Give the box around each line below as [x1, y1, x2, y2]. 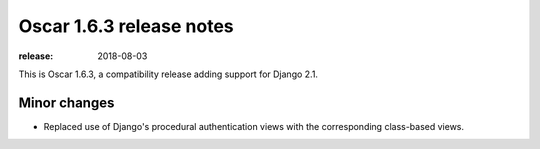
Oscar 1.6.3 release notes [18, 15, 234, 37]
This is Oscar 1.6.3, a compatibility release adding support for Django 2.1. [18, 68, 319, 80]
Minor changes [18, 94, 115, 111]
